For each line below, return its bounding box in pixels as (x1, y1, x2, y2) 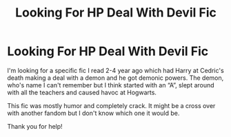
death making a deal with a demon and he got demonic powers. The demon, (7, 74, 224, 82)
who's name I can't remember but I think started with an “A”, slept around (7, 81, 215, 89)
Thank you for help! (7, 122, 63, 130)
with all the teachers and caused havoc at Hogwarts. (7, 88, 157, 96)
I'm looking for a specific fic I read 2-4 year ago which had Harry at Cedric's (7, 66, 224, 74)
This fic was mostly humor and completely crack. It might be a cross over (7, 101, 216, 109)
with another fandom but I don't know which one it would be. (7, 109, 180, 117)
